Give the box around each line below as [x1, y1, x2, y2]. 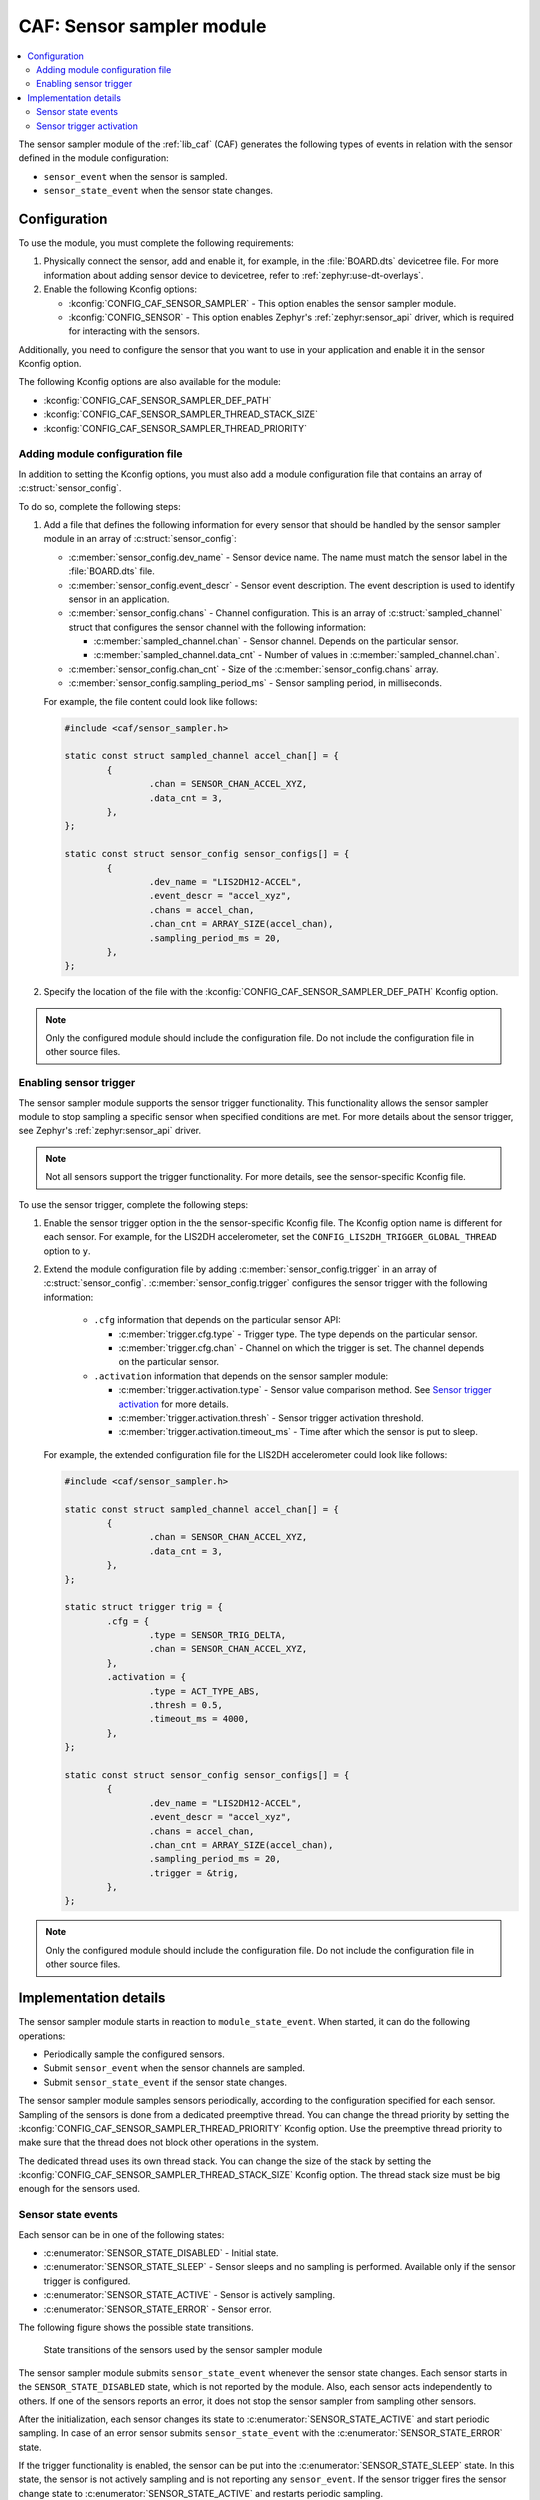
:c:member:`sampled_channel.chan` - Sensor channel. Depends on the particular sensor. [93, 635, 459, 647]
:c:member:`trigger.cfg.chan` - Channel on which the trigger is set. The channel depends [118, 1342, 485, 1354]
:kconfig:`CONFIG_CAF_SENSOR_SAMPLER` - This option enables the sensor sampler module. [68, 297, 457, 309]
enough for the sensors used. [18, 2183, 140, 2195]
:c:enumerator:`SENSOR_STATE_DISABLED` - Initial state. [43, 2246, 279, 2259]
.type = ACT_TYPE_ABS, [148, 1685, 260, 1697]
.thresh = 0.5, [148, 1700, 224, 1711]
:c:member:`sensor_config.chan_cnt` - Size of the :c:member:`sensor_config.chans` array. [68, 663, 439, 675]
